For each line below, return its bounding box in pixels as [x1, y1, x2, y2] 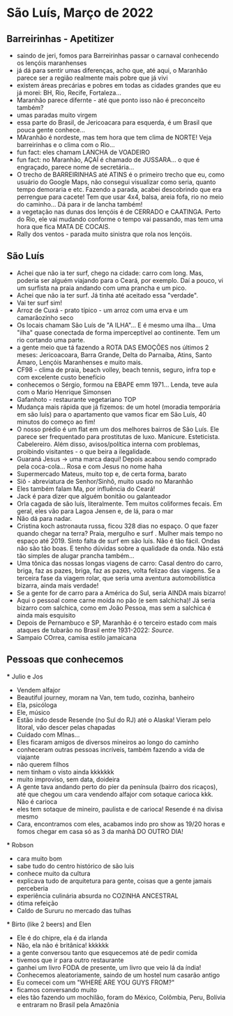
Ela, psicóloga [16, 700, 57, 709]
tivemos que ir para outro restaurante [16, 956, 124, 964]
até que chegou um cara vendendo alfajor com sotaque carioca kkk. [16, 790, 213, 798]
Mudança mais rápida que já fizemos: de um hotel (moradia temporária [16, 403, 221, 411]
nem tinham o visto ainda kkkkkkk [16, 767, 114, 776]
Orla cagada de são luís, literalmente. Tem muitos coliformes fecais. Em [16, 499, 223, 508]
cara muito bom [16, 854, 62, 863]
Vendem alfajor [16, 686, 61, 694]
